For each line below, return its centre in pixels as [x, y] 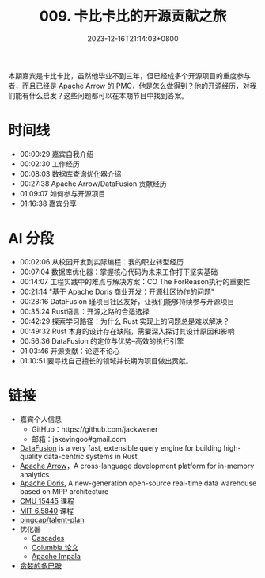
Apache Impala [56, 556]
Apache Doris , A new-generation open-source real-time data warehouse [138, 483]
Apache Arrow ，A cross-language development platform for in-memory [137, 466]
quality [31, 456]
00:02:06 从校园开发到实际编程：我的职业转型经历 [102, 261]
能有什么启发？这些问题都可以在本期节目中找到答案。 [101, 95]
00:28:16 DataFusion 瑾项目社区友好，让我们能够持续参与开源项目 [127, 301]
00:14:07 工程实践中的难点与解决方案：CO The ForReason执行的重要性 [135, 281]
